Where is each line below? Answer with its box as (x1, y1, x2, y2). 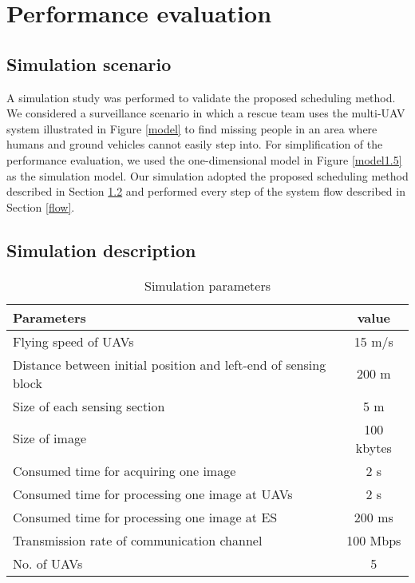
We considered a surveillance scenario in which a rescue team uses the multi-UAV (6, 105, 405, 121)
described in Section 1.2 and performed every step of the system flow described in (6, 183, 405, 200)
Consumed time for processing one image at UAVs (13, 484, 293, 503)
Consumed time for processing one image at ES (13, 507, 278, 526)
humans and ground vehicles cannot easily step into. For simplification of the (6, 136, 383, 153)
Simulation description (6, 237, 196, 262)
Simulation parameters (144, 276, 271, 295)
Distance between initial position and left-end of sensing (13, 355, 326, 374)
